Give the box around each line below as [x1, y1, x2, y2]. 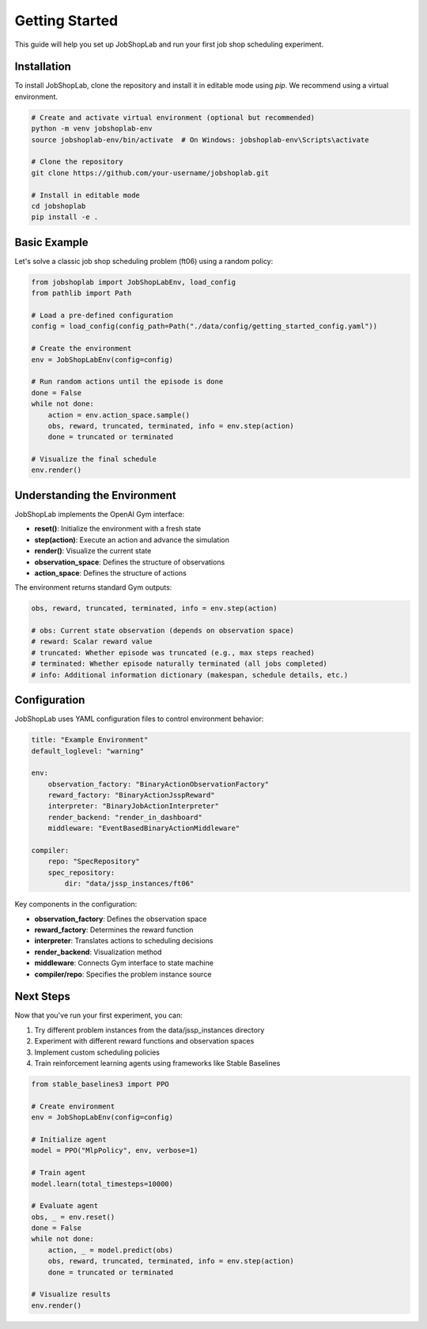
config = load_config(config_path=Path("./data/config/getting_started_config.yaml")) [31, 322, 378, 331]
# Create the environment [31, 344, 132, 353]
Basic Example [14, 236, 89, 249]
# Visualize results [31, 1289, 111, 1299]
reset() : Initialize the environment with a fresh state [34, 524, 202, 534]
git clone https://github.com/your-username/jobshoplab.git [31, 168, 270, 177]
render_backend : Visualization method [34, 947, 162, 957]
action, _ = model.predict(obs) [47, 1245, 174, 1255]
